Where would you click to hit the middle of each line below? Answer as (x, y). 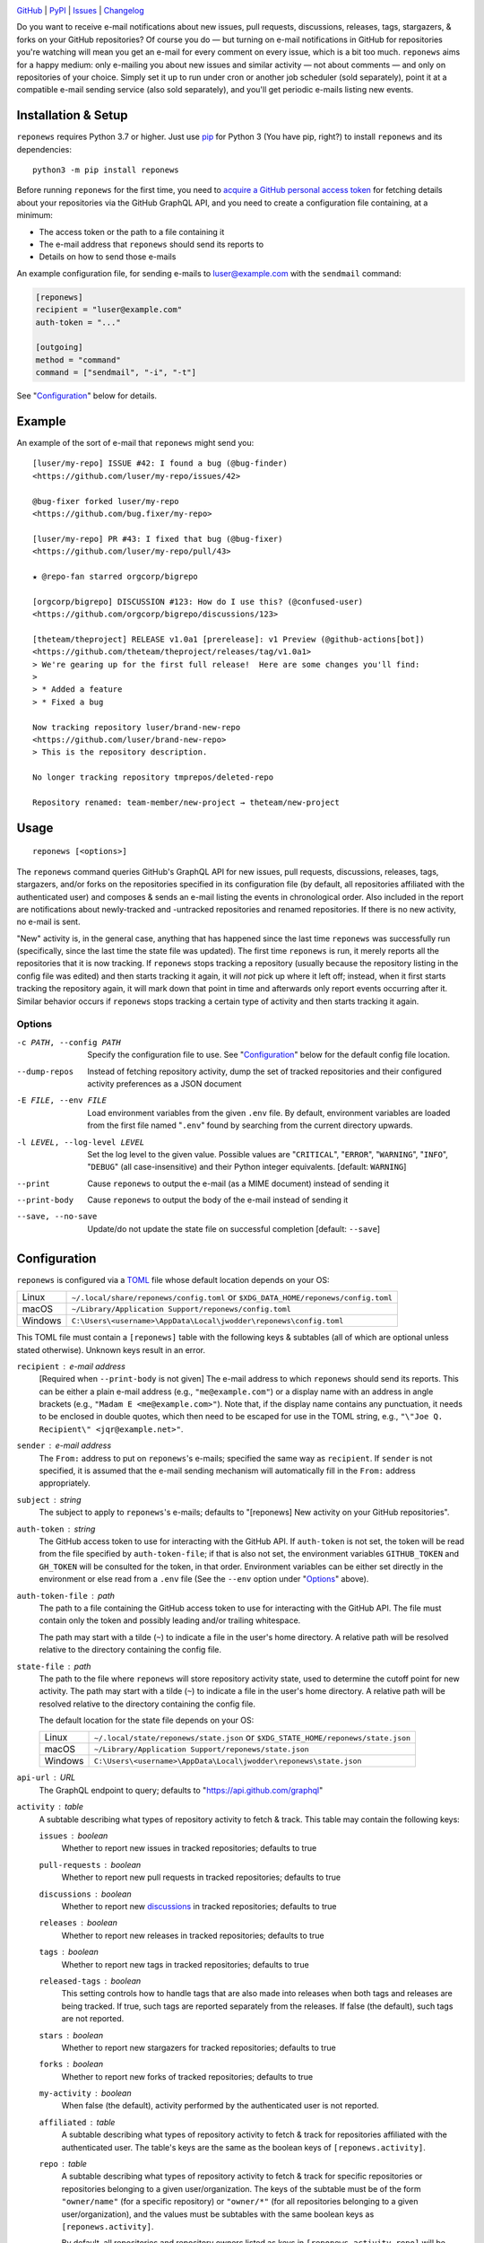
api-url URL (46, 1777)
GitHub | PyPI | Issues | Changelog (80, 10)
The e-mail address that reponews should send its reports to (151, 244)
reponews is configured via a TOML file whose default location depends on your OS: (173, 1279)
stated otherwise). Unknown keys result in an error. (111, 1349)
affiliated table (77, 2122)
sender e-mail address (64, 1445)
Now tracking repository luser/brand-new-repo (137, 727)
